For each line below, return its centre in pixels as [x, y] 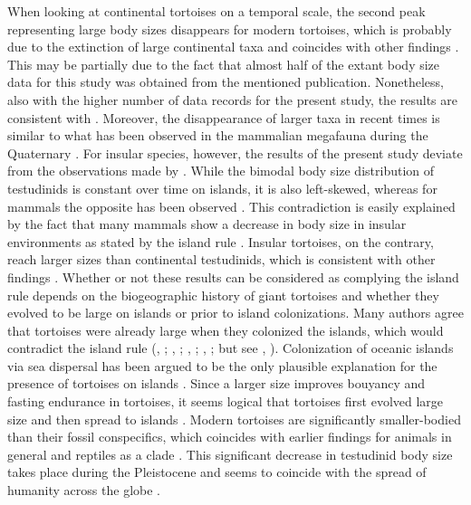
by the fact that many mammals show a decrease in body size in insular [207, 224]
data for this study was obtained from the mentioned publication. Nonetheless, [226, 82]
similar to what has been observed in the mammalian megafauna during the [218, 135]
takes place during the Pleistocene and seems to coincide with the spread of [217, 472]
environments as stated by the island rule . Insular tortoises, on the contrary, [221, 241]
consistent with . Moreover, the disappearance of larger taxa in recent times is [224, 117]
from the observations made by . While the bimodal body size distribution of [221, 171]
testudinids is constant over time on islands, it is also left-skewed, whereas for [222, 188]
